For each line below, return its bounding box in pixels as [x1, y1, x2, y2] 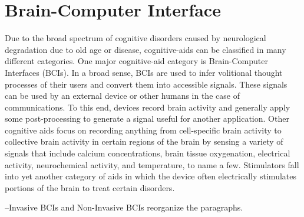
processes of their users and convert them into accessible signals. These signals [5, 78, 288, 90]
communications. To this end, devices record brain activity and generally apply [5, 101, 290, 113]
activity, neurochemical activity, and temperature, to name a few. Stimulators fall [5, 158, 299, 171]
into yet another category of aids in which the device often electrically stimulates [5, 170, 296, 182]
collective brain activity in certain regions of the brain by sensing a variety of [5, 135, 283, 148]
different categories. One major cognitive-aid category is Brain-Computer [5, 55, 269, 67]
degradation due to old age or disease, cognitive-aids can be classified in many [5, 43, 286, 55]
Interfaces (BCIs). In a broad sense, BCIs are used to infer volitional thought [5, 66, 283, 78]
